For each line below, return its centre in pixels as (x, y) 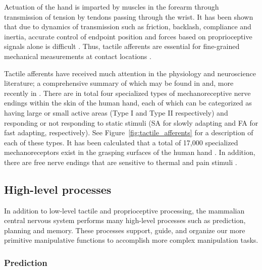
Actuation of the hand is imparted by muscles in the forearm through (112, 7)
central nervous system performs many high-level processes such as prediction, (125, 220)
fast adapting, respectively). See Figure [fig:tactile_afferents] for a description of (129, 132)
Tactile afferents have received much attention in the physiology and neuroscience (130, 73)
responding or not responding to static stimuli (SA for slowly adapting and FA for (131, 122)
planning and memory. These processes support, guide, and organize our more (125, 230)
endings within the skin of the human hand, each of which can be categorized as (128, 103)
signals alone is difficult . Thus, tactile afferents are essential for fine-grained (122, 46)
